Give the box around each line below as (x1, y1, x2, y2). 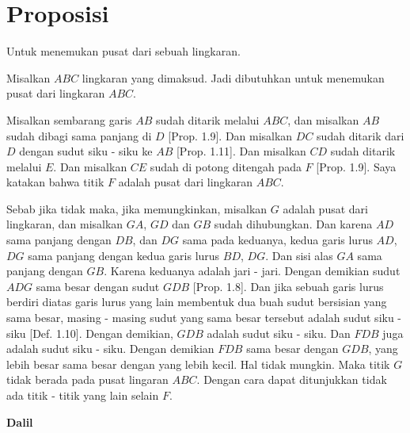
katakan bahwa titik (6, 174, 104, 190)
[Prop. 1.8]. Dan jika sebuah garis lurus (192, 278, 384, 294)
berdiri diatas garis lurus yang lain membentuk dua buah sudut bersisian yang (6, 293, 387, 310)
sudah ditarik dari (317, 127, 404, 144)
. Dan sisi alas (265, 247, 333, 263)
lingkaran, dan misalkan (6, 216, 123, 232)
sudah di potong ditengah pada (150, 158, 302, 174)
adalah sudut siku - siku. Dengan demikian (6, 340, 214, 357)
